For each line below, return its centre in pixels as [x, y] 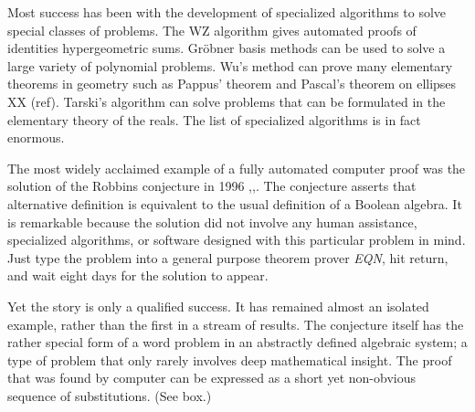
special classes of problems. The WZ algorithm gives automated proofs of [212, 30]
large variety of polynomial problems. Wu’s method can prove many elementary [230, 65]
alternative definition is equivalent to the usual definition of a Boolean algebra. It [235, 203]
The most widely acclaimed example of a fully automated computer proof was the [237, 168]
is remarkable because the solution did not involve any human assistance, [212, 222]
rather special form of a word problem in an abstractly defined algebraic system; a [237, 342]
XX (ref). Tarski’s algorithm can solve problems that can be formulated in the [227, 101]
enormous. [36, 137]
